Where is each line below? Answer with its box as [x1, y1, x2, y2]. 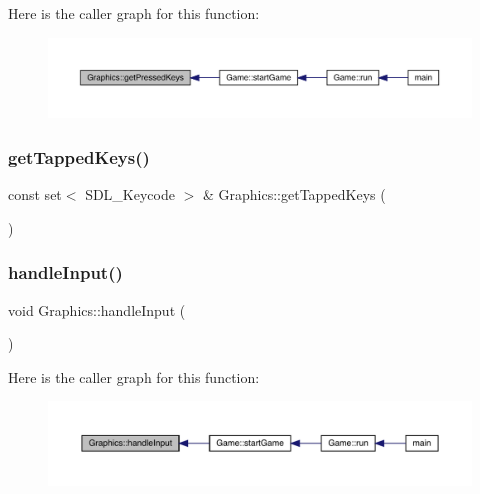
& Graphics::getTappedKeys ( [202, 184, 386, 205]
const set [8, 184, 62, 205]
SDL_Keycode [85, 184, 175, 205]
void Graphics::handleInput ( [8, 299, 186, 320]
